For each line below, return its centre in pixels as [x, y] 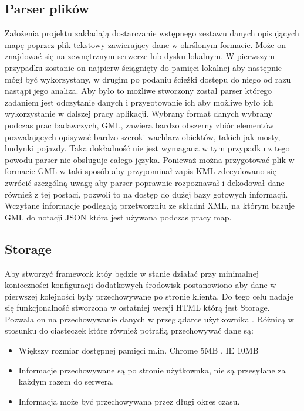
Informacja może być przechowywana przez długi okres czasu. [129, 401]
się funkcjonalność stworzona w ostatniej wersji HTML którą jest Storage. [137, 308]
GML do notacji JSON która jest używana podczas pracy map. [118, 217]
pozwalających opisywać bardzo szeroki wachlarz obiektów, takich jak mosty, [143, 136]
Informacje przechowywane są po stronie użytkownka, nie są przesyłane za [152, 370]
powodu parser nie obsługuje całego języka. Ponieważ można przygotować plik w [150, 159]
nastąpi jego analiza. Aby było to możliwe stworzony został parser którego [139, 91]
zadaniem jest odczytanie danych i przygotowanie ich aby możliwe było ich [139, 102]
